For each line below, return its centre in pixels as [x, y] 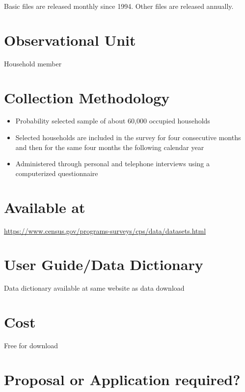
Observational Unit [70, 40]
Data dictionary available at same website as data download [94, 288]
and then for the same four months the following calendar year [110, 147]
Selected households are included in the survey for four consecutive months [128, 137]
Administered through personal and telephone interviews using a [113, 164]
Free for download [31, 345]
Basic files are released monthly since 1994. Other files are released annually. [119, 6]
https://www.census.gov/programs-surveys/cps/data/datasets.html [105, 230]
